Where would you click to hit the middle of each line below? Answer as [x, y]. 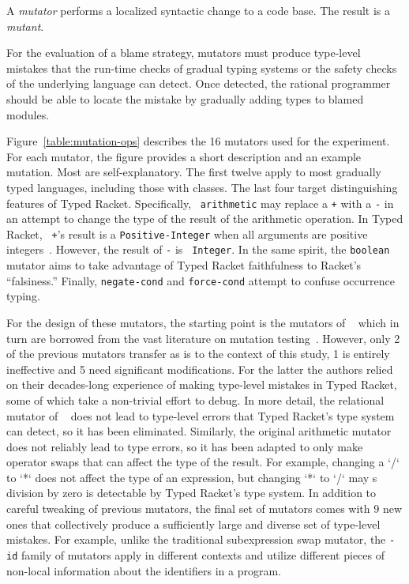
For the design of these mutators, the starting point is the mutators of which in [203, 322]
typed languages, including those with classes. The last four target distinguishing [202, 187]
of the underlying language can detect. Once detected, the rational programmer [199, 83]
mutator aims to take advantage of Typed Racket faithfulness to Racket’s [184, 265]
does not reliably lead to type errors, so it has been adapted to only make [185, 446]
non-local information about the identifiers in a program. [144, 570]
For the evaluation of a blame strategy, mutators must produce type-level [184, 53]
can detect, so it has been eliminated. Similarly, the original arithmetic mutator [199, 431]
